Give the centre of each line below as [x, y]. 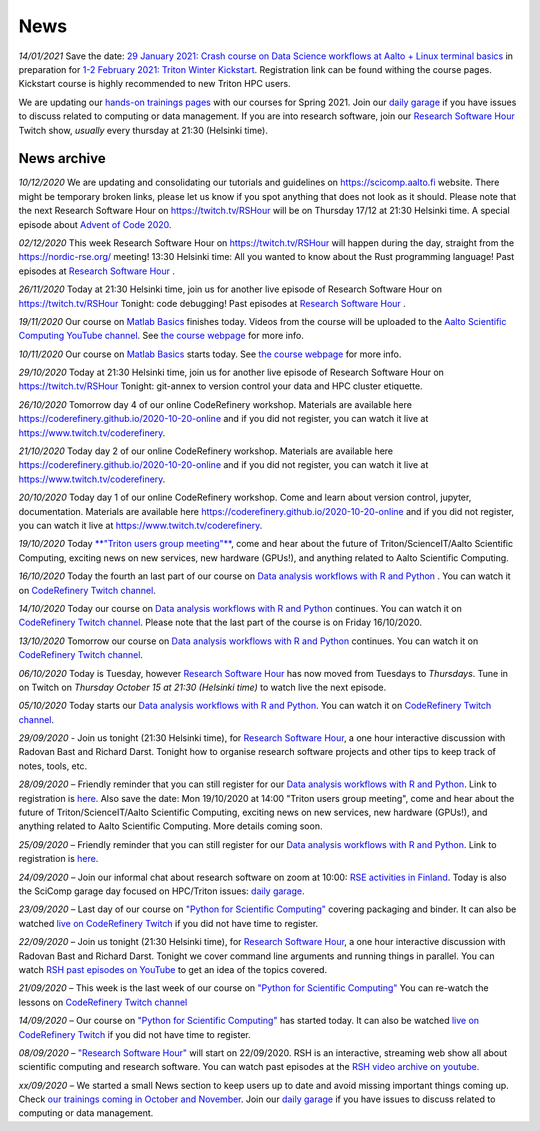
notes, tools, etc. [53, 766]
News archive [62, 158]
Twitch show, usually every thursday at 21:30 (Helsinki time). [143, 130]
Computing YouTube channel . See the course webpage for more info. [161, 336]
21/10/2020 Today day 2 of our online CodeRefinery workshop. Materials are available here [206, 451]
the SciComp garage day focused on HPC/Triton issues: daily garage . [161, 891]
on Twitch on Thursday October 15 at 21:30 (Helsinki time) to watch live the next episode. [202, 687]
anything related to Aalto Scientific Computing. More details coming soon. [170, 826]
